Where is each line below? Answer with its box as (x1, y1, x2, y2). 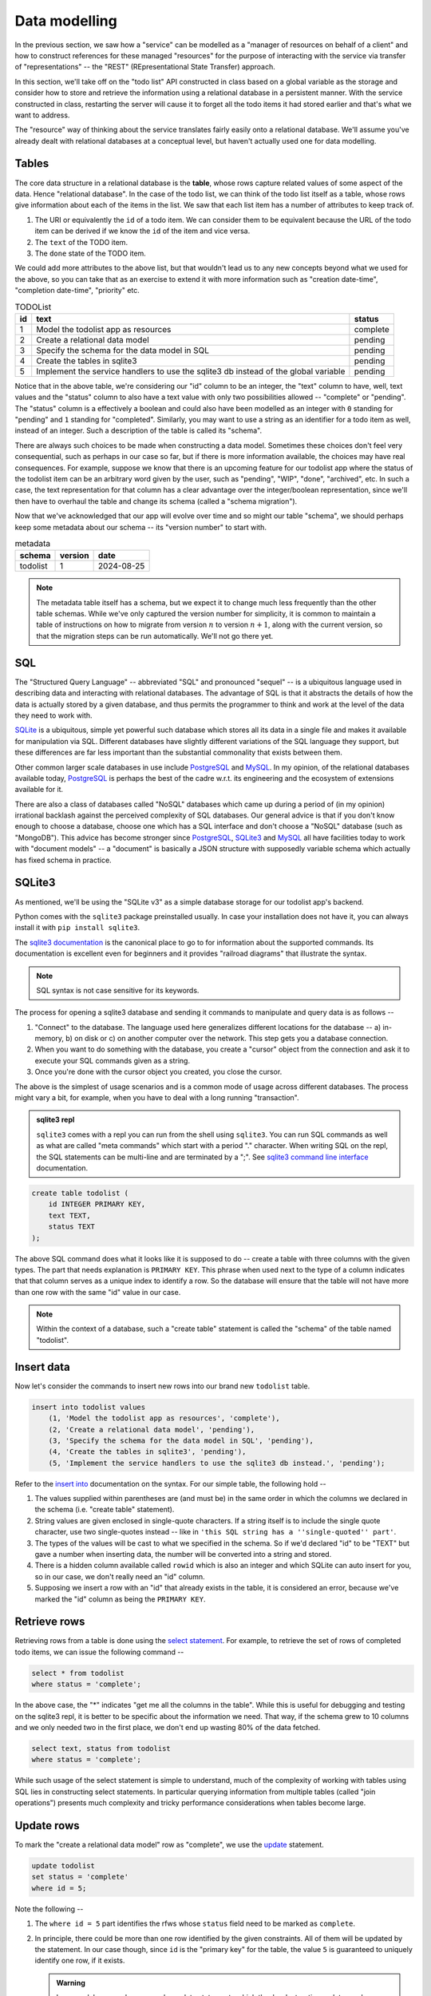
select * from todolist (31, 1669, 125, 1677)
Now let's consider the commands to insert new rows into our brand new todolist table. (14, 1381, 310, 1391)
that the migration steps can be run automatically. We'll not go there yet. (36, 631, 274, 640)
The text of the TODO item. (34, 237, 128, 247)
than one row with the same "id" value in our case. (14, 1287, 181, 1297)
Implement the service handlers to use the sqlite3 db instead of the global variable (36, 366, 346, 377)
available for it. (14, 785, 64, 794)
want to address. (14, 110, 70, 120)
